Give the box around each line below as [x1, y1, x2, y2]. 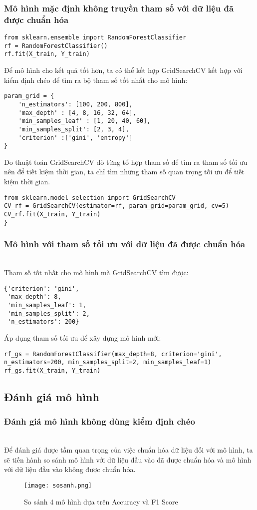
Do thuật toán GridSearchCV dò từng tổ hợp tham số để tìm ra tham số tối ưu [4, 156, 248, 167]
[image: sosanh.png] [24, 482, 92, 489]
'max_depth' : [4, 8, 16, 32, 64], [18, 109, 136, 116]
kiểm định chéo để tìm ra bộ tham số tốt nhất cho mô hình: [4, 74, 188, 85]
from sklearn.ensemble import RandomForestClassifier [4, 34, 187, 41]
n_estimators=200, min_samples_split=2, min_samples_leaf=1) [4, 359, 212, 366]
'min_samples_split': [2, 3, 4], [18, 125, 129, 133]
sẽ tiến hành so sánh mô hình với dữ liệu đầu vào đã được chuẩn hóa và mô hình [4, 454, 252, 465]
